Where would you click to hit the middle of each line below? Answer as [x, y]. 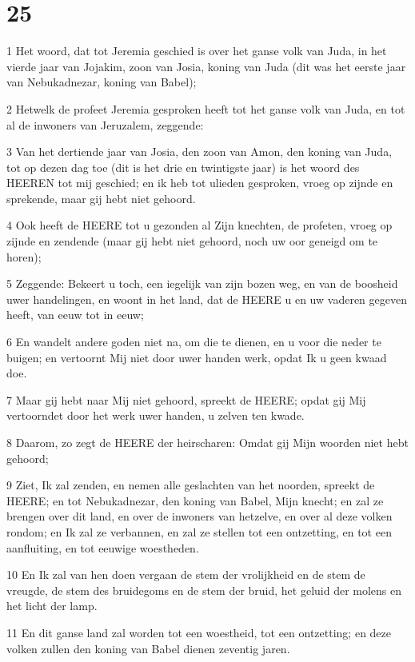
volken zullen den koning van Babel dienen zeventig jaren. [148, 648]
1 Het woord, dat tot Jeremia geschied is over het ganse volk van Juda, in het [197, 51]
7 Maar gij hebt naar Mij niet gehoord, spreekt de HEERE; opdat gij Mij [186, 399]
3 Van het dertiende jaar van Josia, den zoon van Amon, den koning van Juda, [200, 152]
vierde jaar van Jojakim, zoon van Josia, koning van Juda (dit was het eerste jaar [206, 66]
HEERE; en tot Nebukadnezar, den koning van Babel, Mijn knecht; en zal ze [195, 500]
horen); [24, 256]
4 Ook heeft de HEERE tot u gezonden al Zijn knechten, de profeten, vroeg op [200, 225]
